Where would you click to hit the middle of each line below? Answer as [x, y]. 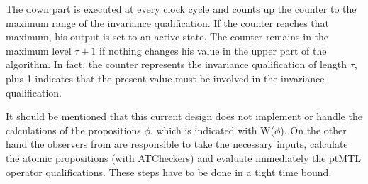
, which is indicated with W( [212, 130]
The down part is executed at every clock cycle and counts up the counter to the [181, 9]
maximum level [39, 50]
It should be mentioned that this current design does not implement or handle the [184, 116]
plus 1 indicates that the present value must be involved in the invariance [165, 78]
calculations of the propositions [73, 130]
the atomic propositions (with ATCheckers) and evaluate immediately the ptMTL [183, 157]
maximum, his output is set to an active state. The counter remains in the [167, 37]
